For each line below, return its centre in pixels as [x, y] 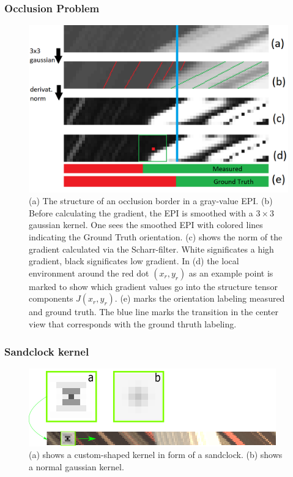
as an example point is [231, 273]
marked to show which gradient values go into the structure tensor [153, 286]
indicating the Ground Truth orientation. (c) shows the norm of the [156, 237]
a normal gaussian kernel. [76, 467]
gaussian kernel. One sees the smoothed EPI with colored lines [146, 225]
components [51, 298]
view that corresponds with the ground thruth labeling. [133, 324]
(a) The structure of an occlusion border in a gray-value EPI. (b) [151, 201]
